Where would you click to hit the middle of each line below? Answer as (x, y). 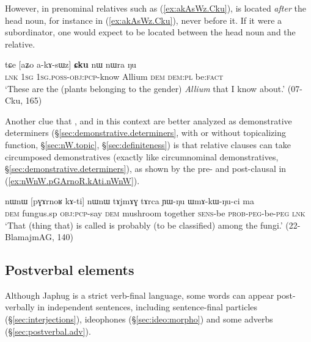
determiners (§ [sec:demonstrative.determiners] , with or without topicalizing (146, 133)
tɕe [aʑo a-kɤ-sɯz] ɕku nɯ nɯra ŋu (71, 64)
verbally (20, 307)
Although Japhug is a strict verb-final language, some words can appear (140, 295)
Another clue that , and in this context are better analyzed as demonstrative (148, 120)
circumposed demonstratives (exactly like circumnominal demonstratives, (142, 156)
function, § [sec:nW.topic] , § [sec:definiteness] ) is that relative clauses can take (148, 144)
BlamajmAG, (30, 237)
